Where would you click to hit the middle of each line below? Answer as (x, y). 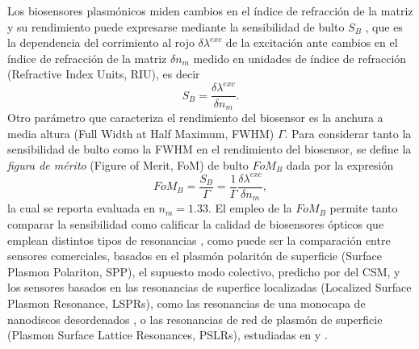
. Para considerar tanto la (348, 133)
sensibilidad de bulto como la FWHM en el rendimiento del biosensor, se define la (209, 149)
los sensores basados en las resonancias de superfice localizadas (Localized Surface (209, 287)
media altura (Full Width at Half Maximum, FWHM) (141, 133)
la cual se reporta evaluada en (81, 208)
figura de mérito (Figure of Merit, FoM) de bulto (128, 164)
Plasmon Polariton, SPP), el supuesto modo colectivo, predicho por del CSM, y (204, 271)
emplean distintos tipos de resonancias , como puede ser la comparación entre (199, 240)
